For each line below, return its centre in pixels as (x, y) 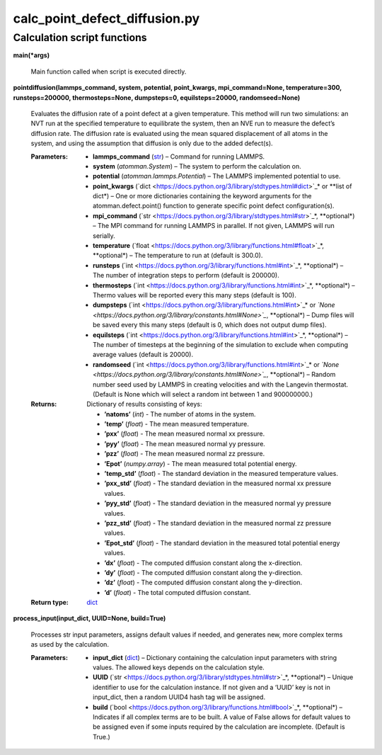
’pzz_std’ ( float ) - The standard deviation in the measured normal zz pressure (218, 523)
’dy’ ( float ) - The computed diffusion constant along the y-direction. (203, 572)
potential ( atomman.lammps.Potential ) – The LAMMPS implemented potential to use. (217, 176)
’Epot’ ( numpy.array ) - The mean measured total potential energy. (201, 463)
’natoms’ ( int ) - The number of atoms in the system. (180, 414)
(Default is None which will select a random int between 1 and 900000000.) (203, 394)
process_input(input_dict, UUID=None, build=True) (89, 618)
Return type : (50, 603)
